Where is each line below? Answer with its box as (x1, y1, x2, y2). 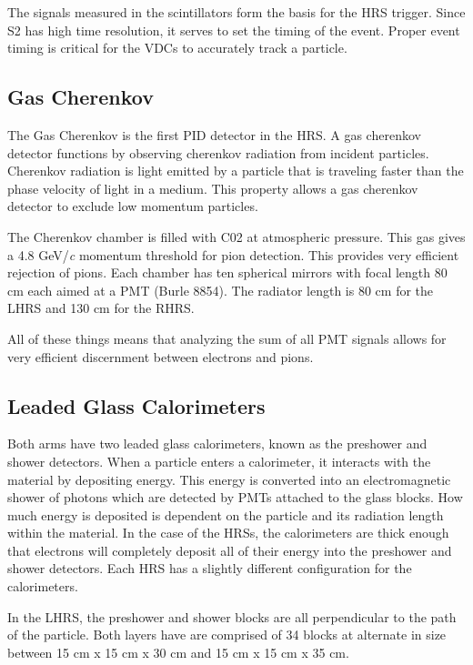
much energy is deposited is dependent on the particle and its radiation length (7, 505, 444, 524)
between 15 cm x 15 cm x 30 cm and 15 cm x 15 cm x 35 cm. (7, 642, 349, 661)
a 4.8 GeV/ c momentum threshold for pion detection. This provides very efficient (7, 245, 459, 264)
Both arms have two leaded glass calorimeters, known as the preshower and (7, 434, 428, 453)
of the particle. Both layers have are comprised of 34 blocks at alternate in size (7, 625, 447, 644)
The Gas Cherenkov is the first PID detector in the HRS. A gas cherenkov (7, 125, 421, 144)
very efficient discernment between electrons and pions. (7, 347, 314, 366)
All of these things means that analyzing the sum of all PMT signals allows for (7, 328, 447, 348)
